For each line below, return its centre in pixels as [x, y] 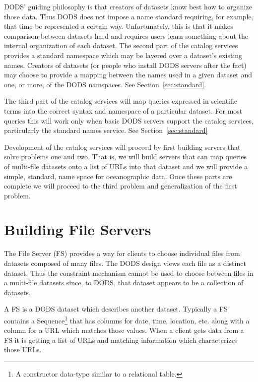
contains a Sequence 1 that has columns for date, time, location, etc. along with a [127, 319]
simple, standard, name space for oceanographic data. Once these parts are [118, 176]
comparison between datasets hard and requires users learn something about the [126, 35]
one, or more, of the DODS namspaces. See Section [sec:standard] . [105, 84]
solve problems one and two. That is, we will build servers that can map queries [126, 157]
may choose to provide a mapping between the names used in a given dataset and [128, 75]
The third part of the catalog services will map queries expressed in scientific [121, 101]
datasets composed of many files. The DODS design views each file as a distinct [125, 263]
